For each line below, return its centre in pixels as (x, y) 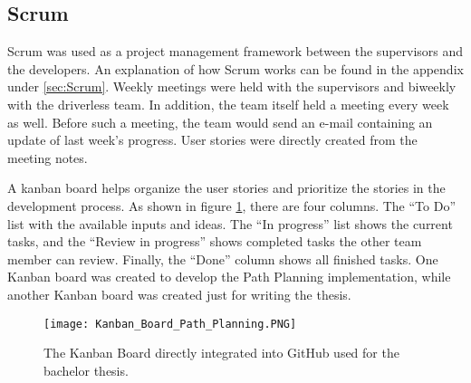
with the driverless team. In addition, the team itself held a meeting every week (228, 104)
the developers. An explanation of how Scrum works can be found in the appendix (235, 68)
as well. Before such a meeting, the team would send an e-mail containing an (220, 122)
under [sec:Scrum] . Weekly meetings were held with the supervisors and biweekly (232, 86)
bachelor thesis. (86, 370)
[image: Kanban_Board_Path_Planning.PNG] (170, 324)
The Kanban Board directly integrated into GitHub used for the (221, 353)
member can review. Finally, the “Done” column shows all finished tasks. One (223, 259)
